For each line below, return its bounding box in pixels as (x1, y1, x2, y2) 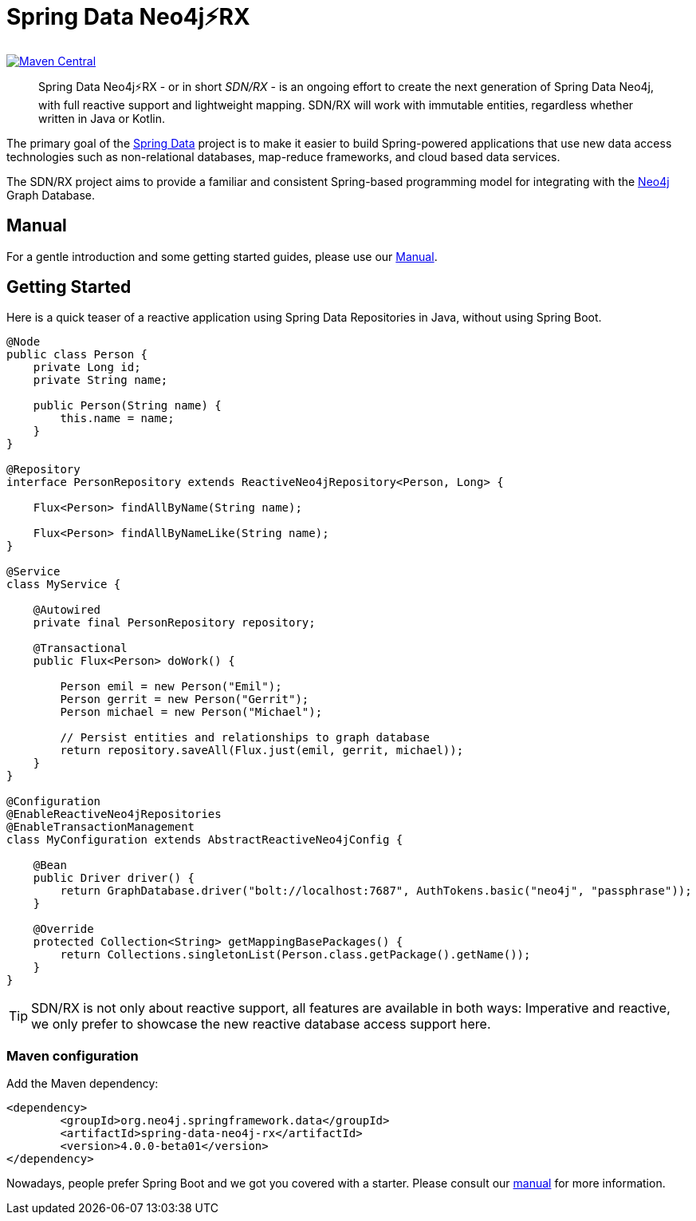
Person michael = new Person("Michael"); (60, 705, 323, 719)
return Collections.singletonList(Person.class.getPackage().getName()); (60, 948, 531, 962)
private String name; (33, 373, 168, 387)
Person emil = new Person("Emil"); (60, 680, 282, 693)
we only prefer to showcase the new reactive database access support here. (31, 1016, 491, 1033)
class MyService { (6, 578, 121, 591)
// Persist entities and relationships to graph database (60, 731, 431, 745)
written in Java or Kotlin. (38, 111, 166, 125)
